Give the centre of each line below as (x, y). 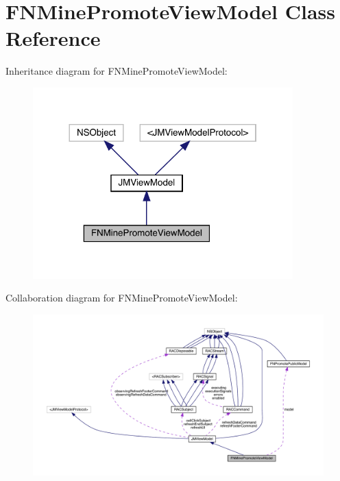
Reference (53, 38)
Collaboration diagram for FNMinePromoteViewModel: (122, 298)
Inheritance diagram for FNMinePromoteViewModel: (117, 71)
